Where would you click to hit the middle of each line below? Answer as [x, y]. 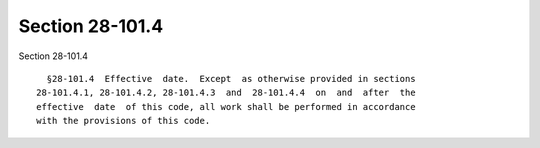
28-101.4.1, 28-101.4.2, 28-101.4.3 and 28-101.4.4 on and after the [226, 93]
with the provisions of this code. [123, 121]
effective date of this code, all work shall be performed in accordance [226, 106]
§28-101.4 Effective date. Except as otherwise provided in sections [231, 78]
